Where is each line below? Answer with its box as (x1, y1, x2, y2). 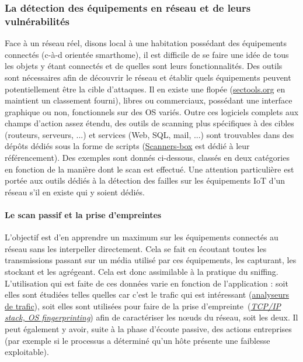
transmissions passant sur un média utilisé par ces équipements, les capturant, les (5, 254, 297, 266)
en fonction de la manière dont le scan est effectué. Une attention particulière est (5, 163, 294, 175)
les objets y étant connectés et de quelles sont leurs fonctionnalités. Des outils (5, 60, 283, 72)
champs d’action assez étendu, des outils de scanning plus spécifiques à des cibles (5, 117, 294, 129)
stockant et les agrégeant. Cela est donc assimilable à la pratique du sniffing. (5, 266, 278, 278)
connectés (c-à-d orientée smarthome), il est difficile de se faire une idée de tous (5, 48, 289, 60)
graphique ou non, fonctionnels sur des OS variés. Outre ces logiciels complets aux (5, 105, 299, 118)
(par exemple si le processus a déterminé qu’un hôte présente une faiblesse (5, 334, 270, 346)
